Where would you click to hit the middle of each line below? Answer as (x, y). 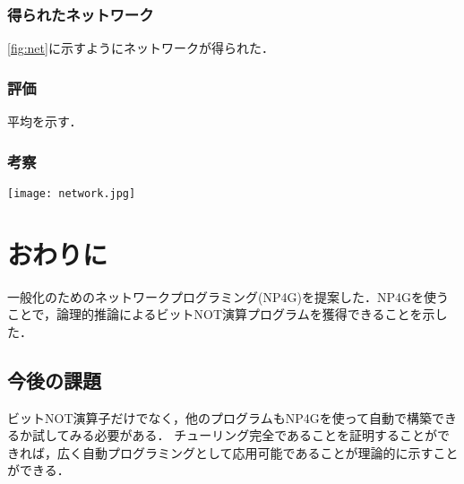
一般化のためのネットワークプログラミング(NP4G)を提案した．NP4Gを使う (228, 296)
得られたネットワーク (81, 14)
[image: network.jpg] (72, 193)
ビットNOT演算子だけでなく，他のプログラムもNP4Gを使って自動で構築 (219, 417)
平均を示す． (45, 121)
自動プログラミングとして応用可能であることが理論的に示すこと (270, 452)
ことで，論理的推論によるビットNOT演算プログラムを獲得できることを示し (228, 314)
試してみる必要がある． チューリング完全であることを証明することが (235, 435)
